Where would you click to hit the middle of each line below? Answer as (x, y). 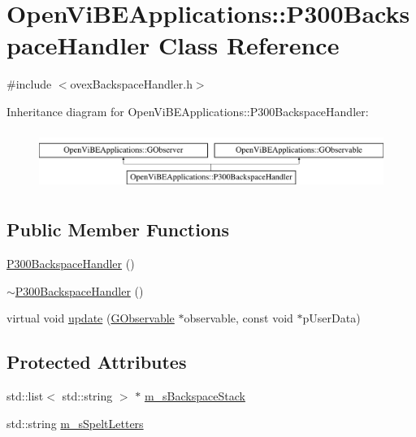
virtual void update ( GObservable (91, 318)
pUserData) (331, 318)
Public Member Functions (118, 229)
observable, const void (238, 318)
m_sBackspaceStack (195, 396)
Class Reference (249, 45)
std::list (25, 396)
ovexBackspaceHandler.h (131, 84)
